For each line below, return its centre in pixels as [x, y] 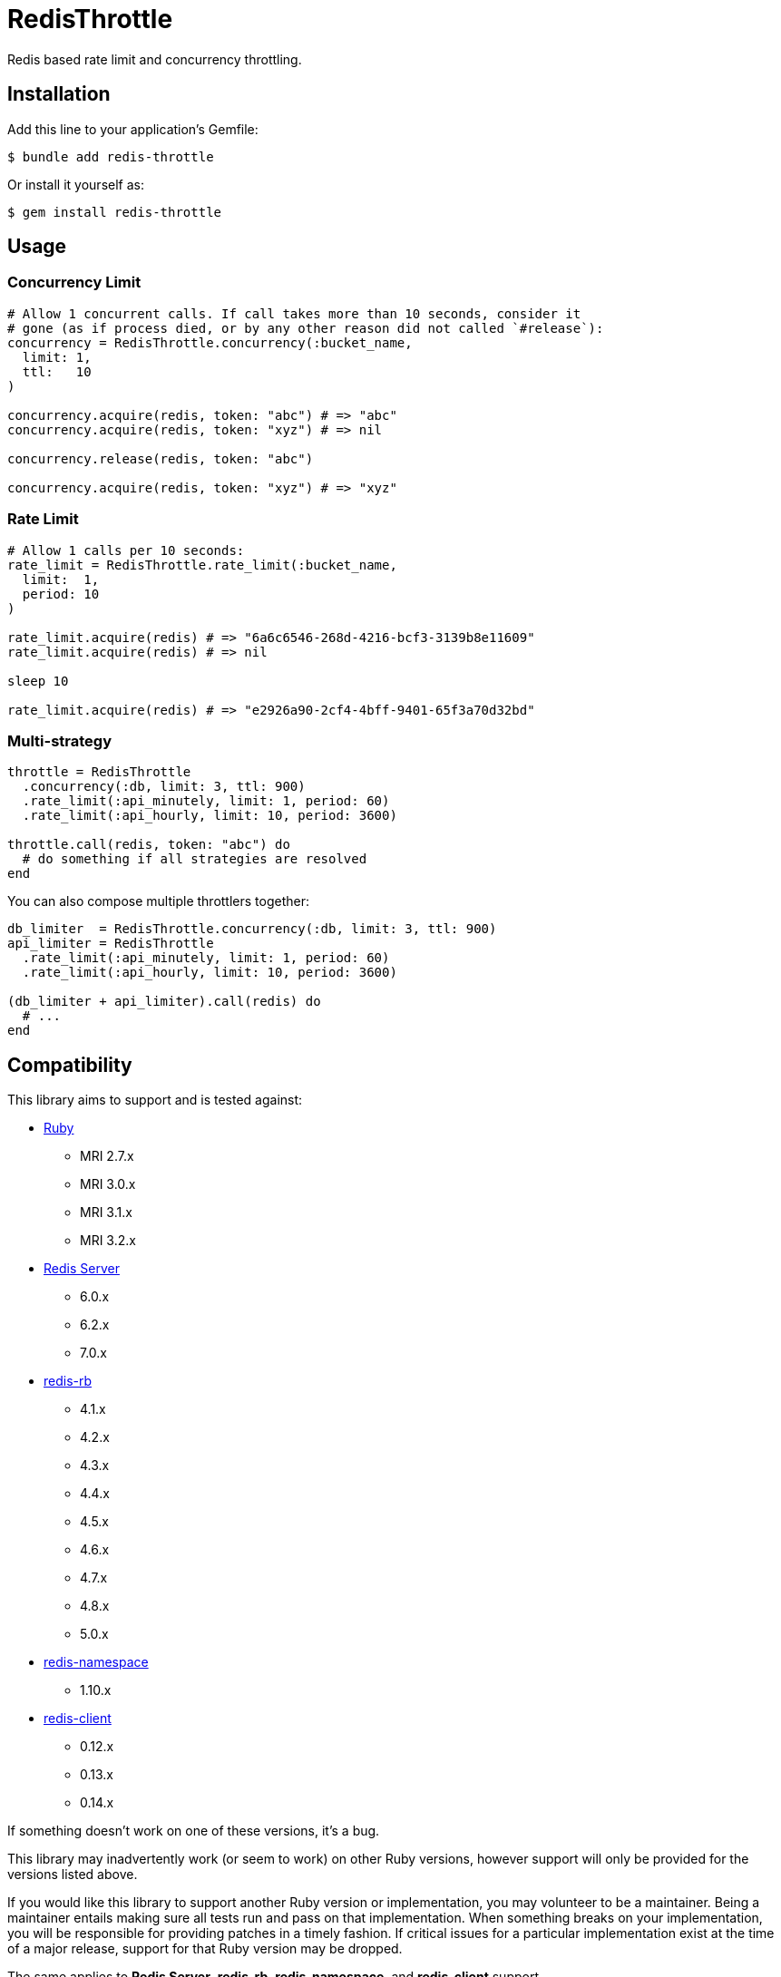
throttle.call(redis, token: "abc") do [149, 845]
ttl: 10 [57, 371]
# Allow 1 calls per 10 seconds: [126, 550]
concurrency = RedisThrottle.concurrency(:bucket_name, [210, 342]
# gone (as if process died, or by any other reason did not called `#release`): [306, 328]
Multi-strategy [60, 740]
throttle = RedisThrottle [99, 772]
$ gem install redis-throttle [115, 212]
